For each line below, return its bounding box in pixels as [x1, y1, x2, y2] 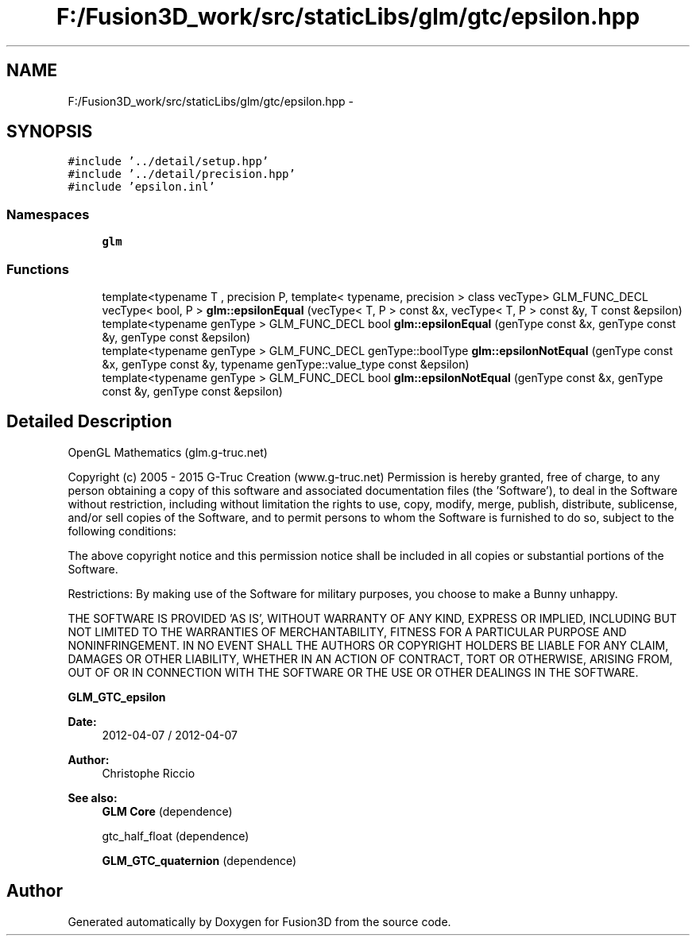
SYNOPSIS [6, 122, 93, 142]
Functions [6, 261, 69, 277]
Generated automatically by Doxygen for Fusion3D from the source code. [68, 914, 451, 928]
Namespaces [6, 206, 90, 222]
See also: [68, 790, 118, 805]
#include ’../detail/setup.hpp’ [68, 155, 269, 168]
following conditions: [68, 523, 176, 538]
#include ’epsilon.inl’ [68, 180, 215, 194]
